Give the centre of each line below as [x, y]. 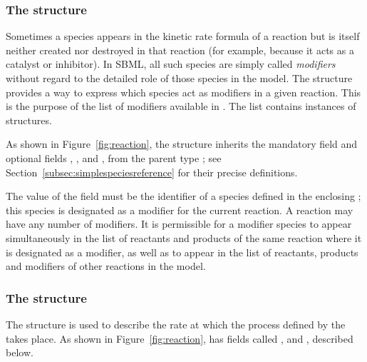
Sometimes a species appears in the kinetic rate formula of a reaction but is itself [183, 36]
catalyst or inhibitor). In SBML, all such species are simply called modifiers [171, 64]
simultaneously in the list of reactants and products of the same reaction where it [184, 237]
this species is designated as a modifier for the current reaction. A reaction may [180, 210]
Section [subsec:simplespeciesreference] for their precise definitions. [152, 172]
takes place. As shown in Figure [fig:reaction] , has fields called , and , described [180, 338]
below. [20, 352]
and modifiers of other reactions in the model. [106, 266]
